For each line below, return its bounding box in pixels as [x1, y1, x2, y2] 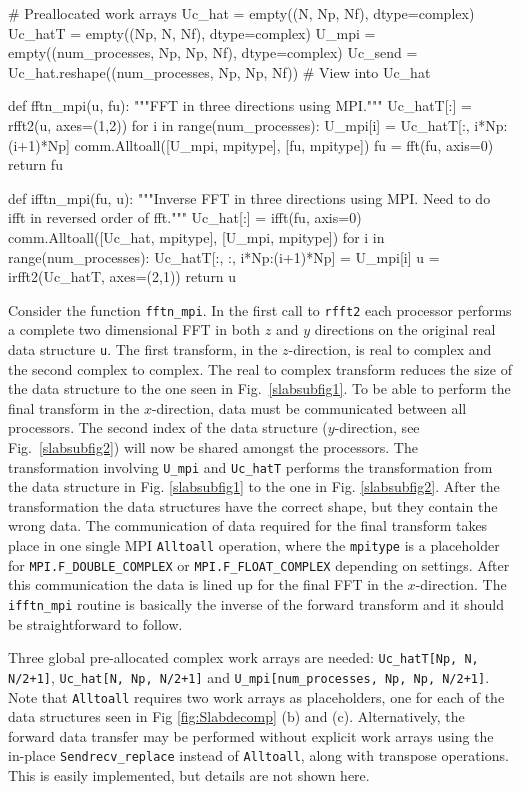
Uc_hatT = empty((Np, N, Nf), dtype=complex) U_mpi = [8, 22, 376, 43]
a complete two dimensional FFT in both [8, 319, 261, 340]
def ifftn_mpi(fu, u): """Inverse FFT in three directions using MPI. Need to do [8, 187, 491, 208]
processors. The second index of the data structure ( [8, 417, 328, 438]
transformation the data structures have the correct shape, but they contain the [8, 495, 498, 516]
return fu [8, 154, 63, 175]
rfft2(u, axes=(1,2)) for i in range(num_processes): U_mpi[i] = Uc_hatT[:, [8, 114, 470, 135]
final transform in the [8, 397, 140, 418]
